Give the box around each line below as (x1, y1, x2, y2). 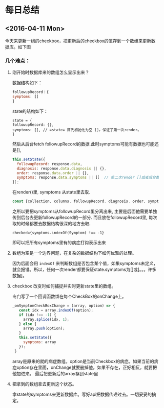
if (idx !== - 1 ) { (19, 312, 57, 317)
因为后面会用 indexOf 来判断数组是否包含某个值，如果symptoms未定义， (12, 261, 158, 266)
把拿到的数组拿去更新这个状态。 (12, 381, 77, 387)
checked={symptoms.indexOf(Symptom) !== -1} (12, 231, 104, 236)
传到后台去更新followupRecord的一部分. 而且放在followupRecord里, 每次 (12, 215, 158, 220)
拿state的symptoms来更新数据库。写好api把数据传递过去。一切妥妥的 (12, 391, 152, 397)
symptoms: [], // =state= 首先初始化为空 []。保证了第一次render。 (12, 127, 142, 132)
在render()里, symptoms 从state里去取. (12, 189, 90, 195)
